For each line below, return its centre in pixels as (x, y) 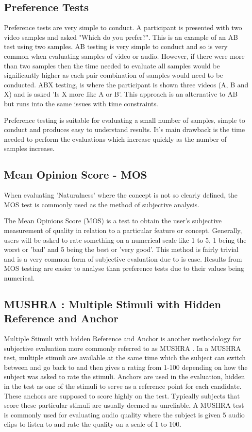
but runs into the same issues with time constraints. (81, 103)
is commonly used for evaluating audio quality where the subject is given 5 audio (124, 414)
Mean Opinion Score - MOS (76, 174)
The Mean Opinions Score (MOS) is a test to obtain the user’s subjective (113, 221)
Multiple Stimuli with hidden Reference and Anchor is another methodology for (123, 339)
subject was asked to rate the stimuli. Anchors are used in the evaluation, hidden (125, 376)
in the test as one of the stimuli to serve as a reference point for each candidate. (123, 386)
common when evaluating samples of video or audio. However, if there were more (124, 56)
